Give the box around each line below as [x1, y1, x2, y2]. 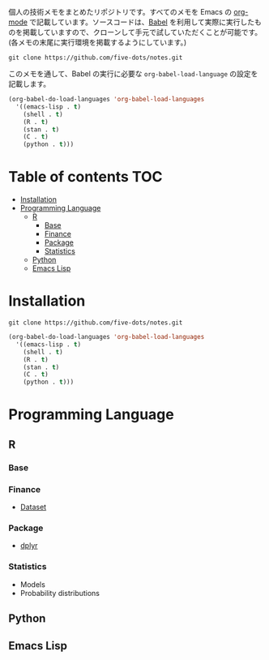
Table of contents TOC [8, 168, 164, 186]
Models [19, 579, 46, 589]
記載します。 [8, 79, 51, 88]
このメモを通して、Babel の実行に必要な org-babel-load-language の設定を [8, 69, 258, 79]
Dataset [19, 502, 47, 512]
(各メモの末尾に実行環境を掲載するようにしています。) [8, 37, 187, 47]
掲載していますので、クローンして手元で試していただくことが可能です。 [22, 28, 263, 36]
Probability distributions [19, 588, 100, 598]
